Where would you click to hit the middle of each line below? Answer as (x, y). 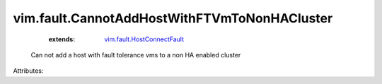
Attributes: (28, 71)
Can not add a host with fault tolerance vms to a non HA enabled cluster (136, 55)
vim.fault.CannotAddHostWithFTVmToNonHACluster (173, 18)
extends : (62, 39)
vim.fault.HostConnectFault (144, 39)
